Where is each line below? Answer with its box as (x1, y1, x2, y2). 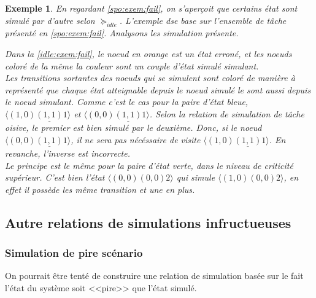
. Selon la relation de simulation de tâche (149, 107, 304, 120)
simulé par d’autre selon (5, 14, 95, 26)
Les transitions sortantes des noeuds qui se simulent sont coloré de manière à (5, 71, 295, 84)
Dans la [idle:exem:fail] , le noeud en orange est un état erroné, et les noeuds (5, 47, 292, 60)
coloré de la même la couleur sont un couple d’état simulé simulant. (5, 59, 259, 72)
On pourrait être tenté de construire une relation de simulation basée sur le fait (5, 269, 304, 282)
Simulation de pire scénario (5, 245, 143, 261)
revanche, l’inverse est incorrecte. (5, 146, 130, 159)
